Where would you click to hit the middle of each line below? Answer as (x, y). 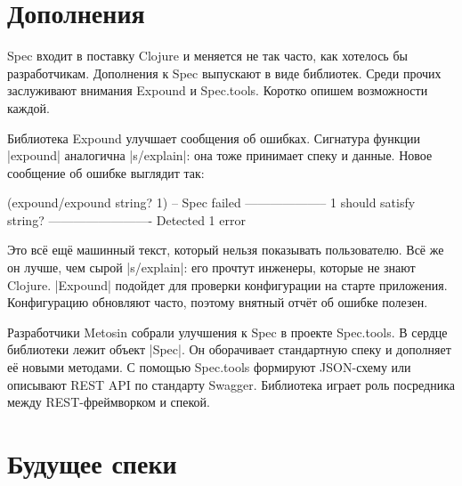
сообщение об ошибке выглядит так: (106, 172)
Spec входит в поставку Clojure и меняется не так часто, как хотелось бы (207, 56)
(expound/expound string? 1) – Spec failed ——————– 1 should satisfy (211, 202)
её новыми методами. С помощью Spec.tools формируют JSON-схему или (209, 367)
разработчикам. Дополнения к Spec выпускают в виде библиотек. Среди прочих (224, 73)
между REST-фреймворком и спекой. (109, 402)
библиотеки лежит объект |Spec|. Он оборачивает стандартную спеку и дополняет (229, 349)
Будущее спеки (92, 463)
